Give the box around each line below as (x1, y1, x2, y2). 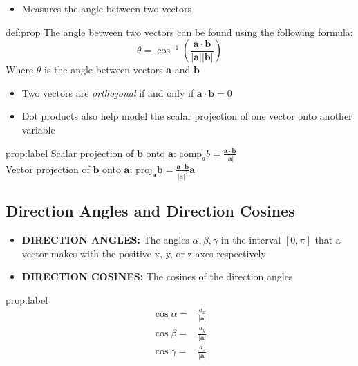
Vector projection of (6, 161, 90, 176)
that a (314, 232, 341, 246)
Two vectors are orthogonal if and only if (21, 85, 194, 100)
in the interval (220, 232, 281, 246)
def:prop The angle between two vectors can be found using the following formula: (6, 24, 353, 39)
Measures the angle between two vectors (21, 1, 192, 15)
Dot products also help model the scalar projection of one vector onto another (21, 109, 352, 123)
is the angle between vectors (44, 62, 163, 77)
